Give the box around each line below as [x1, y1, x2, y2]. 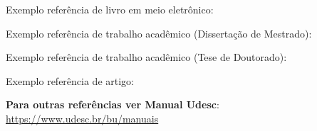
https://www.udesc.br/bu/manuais [6, 110, 159, 125]
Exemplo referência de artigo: [6, 73, 134, 88]
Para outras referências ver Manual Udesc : [6, 97, 219, 112]
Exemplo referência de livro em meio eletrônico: [6, 2, 214, 16]
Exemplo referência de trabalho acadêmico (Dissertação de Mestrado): [6, 25, 312, 40]
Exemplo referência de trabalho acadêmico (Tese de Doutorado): [6, 50, 287, 64]
